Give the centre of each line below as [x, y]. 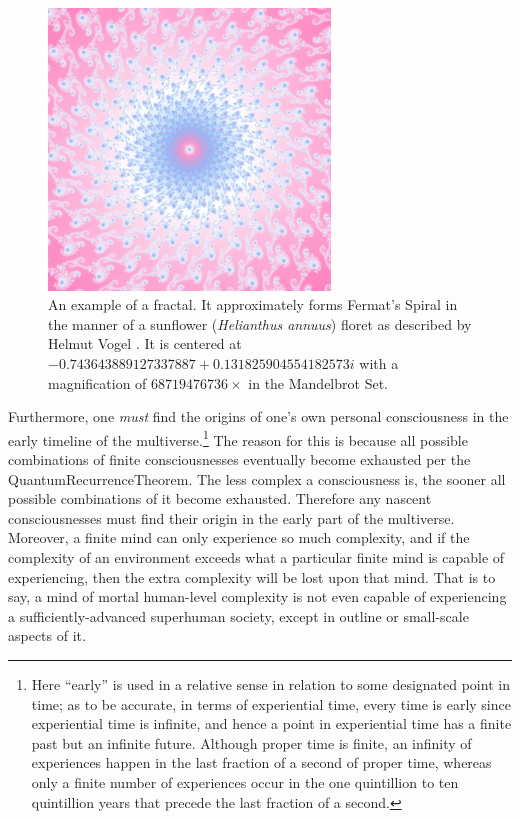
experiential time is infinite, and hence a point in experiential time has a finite [271, 723]
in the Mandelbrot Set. [318, 382]
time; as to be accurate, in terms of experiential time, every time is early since [271, 703]
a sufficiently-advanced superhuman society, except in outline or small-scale [238, 615]
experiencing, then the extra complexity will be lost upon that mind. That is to [252, 576]
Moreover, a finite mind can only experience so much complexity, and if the [239, 537]
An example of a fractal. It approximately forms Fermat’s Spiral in [253, 304]
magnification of [97, 382]
